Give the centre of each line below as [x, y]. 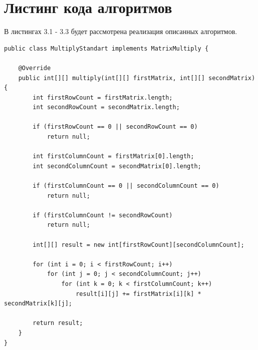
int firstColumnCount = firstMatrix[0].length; [113, 156]
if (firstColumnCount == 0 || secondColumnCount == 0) [126, 186]
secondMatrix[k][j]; [38, 304]
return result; [58, 323]
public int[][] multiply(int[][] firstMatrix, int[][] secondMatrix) [137, 78]
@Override [35, 68]
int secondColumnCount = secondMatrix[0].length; [117, 166]
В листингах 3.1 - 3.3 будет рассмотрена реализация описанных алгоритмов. [121, 31]
